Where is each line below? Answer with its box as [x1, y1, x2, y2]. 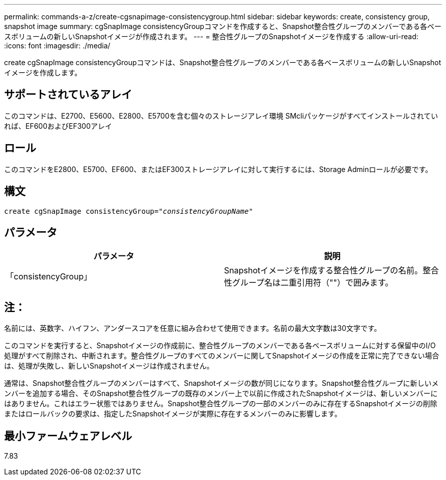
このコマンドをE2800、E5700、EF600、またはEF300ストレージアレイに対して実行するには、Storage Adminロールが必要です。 [4, 164, 433, 174]
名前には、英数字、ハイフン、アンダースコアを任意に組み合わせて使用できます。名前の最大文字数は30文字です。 [4, 324, 381, 333]
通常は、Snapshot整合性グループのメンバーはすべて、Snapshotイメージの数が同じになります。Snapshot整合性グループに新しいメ [4, 379, 439, 388]
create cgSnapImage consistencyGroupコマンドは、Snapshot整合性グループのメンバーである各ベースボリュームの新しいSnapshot [4, 58, 441, 67]
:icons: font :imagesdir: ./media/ [4, 41, 110, 50]
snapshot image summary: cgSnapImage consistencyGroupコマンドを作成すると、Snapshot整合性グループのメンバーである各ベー [4, 22, 442, 31]
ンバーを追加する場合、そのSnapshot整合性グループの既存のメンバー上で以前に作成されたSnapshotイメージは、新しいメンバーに [4, 389, 438, 398]
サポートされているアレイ [4, 88, 132, 101]
